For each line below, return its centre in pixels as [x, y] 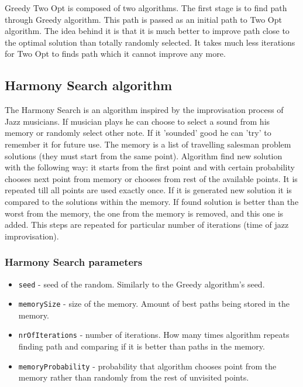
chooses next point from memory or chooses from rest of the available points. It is [151, 178]
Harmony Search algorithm [89, 85]
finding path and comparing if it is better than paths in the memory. [142, 346]
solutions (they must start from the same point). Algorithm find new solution [144, 155]
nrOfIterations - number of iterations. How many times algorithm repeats [154, 335]
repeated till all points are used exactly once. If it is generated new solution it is [148, 190]
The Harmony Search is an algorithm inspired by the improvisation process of [144, 110]
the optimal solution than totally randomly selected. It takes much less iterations [150, 42]
